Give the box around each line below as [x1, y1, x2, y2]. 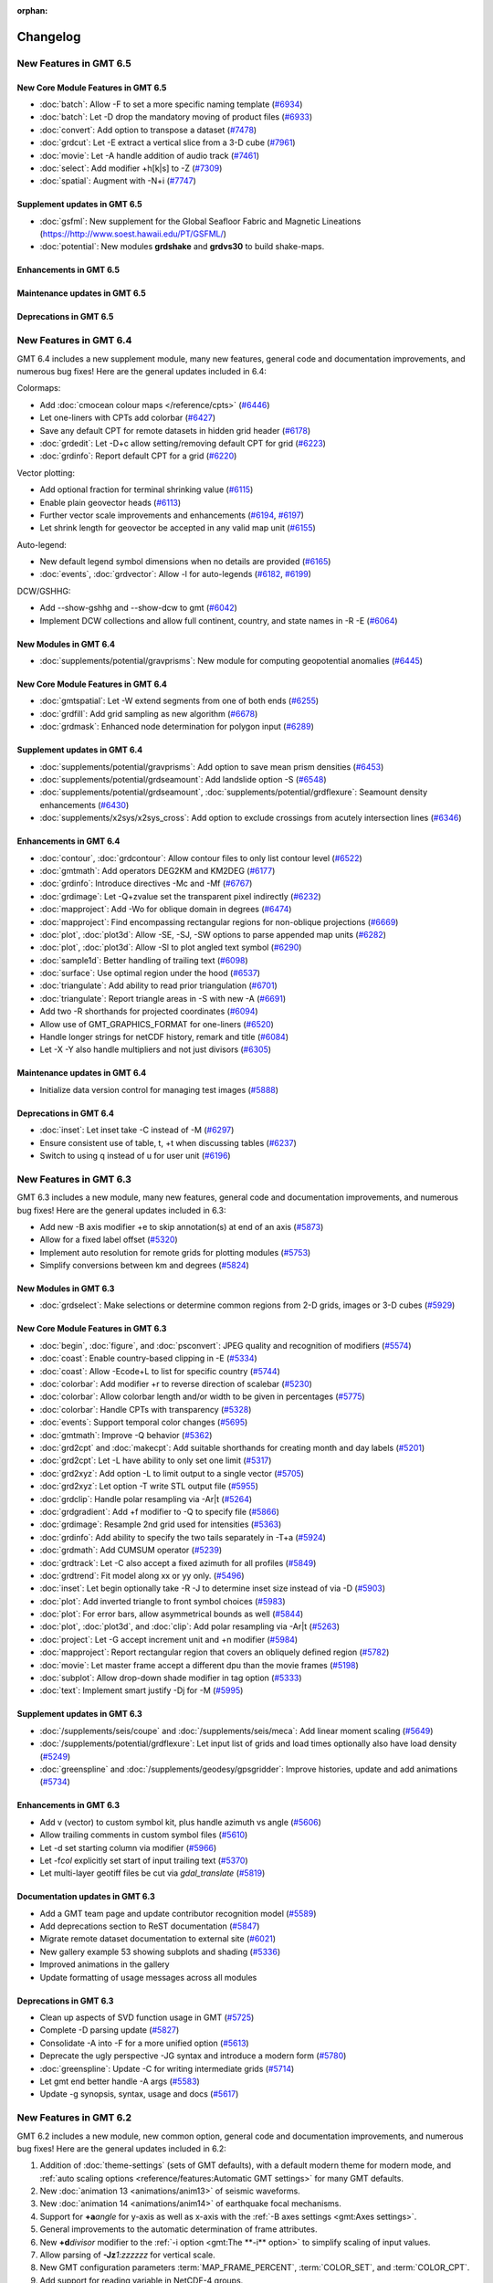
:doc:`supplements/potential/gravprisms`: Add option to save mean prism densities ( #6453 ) [39, 761, 384, 772]
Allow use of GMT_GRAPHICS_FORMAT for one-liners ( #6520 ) [39, 1018, 274, 1029]
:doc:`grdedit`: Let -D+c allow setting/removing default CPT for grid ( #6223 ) [39, 437, 326, 448]
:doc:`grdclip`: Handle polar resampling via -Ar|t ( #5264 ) [39, 1493, 253, 1504]
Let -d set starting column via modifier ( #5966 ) [39, 1842, 217, 1853]
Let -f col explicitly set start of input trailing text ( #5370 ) [39, 1855, 248, 1866]
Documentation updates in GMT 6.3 [16, 1891, 155, 1902]
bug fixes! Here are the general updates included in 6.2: [16, 2142, 227, 2154]
